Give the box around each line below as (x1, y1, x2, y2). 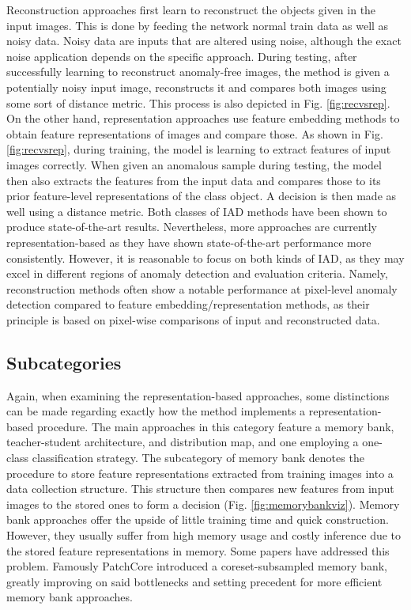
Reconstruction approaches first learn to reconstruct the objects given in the (6, 2, 376, 17)
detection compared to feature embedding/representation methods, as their (6, 296, 370, 313)
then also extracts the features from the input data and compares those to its (6, 172, 381, 188)
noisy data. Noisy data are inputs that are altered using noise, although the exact (6, 32, 402, 49)
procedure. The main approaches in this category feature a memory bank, (36, 418, 394, 434)
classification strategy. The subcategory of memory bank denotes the (32, 449, 364, 466)
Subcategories (6, 350, 122, 374)
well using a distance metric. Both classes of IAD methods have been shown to (6, 203, 387, 219)
